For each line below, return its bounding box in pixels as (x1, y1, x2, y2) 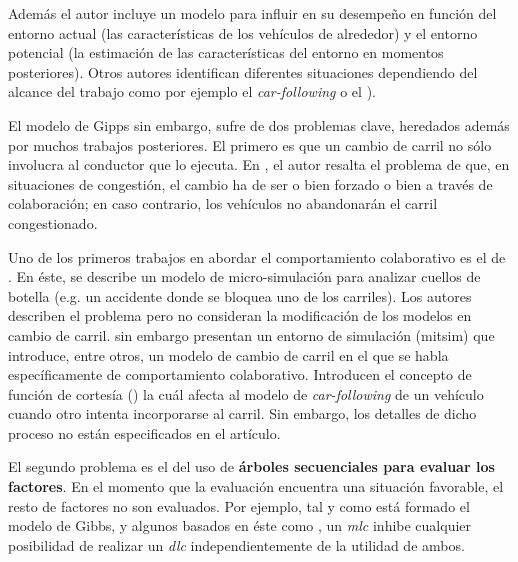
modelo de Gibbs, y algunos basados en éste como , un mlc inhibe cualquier (8, 515, 472, 536)
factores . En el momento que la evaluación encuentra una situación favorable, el (8, 476, 504, 497)
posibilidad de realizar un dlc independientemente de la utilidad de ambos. (8, 534, 465, 555)
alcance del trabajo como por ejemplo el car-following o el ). (8, 81, 376, 102)
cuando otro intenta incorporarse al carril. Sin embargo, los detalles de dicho (8, 403, 477, 424)
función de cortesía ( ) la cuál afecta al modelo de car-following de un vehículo (8, 383, 484, 404)
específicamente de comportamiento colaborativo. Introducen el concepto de (8, 364, 472, 385)
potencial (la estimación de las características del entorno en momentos (8, 42, 444, 63)
